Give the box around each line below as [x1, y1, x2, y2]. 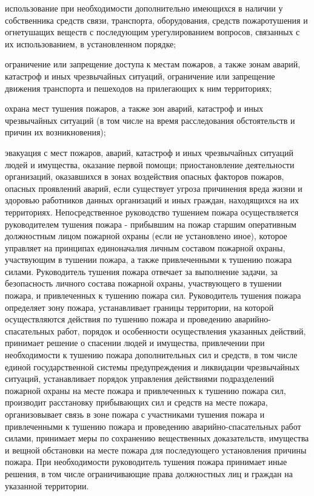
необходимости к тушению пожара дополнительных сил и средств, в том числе [5, 348, 298, 361]
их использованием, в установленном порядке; [5, 37, 176, 50]
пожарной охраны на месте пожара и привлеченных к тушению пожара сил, [5, 384, 286, 396]
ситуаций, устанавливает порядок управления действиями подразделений [5, 372, 275, 385]
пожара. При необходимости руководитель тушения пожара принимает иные [5, 455, 287, 468]
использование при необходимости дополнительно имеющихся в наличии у [5, 2, 283, 14]
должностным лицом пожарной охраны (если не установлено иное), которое [5, 229, 287, 242]
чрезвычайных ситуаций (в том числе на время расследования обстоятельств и [5, 114, 295, 126]
